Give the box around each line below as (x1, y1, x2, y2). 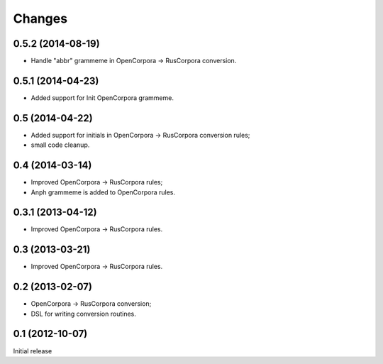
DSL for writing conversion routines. (30, 309, 136, 318)
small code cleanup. (30, 140, 90, 149)
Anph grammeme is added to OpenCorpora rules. (30, 188, 176, 197)
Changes (13, 11, 67, 26)
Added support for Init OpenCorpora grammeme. (30, 93, 174, 102)
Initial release (13, 346, 52, 355)
